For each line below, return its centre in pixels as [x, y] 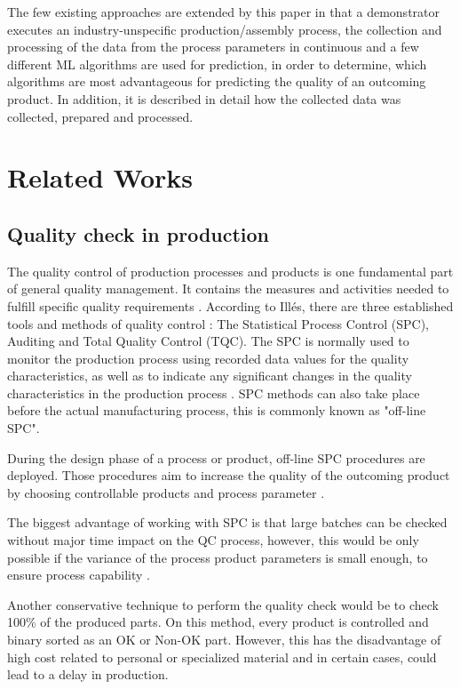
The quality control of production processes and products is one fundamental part [230, 271]
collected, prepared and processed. [100, 116]
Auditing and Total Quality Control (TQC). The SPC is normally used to [208, 341]
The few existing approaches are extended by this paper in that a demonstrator [224, 12]
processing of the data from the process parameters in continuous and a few [213, 47]
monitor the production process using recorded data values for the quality [208, 358]
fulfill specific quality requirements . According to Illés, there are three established [230, 305]
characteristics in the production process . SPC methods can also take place [214, 393]
